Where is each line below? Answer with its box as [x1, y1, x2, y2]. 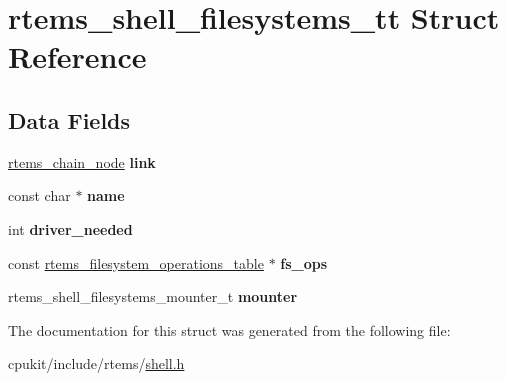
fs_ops [280, 252, 328, 273]
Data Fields [8, 104, 131, 135]
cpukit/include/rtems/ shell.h [8, 353, 185, 374]
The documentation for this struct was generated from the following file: [8, 319, 451, 340]
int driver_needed [8, 218, 133, 239]
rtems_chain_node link [8, 151, 156, 172]
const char [8, 185, 71, 206]
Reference [8, 36, 147, 77]
